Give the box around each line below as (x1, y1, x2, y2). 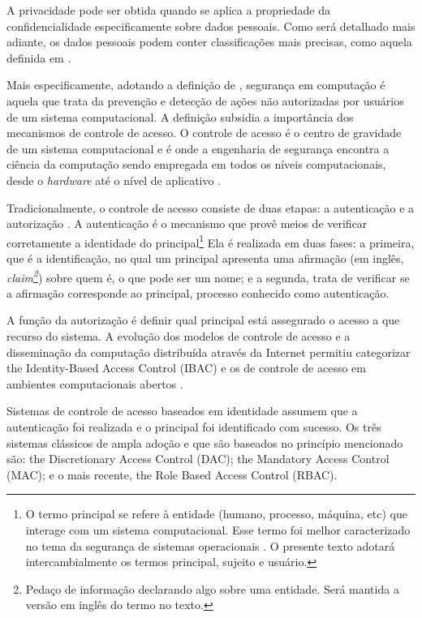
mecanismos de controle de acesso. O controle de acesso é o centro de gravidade (6, 124, 402, 141)
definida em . (6, 49, 71, 66)
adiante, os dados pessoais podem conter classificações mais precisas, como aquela (6, 33, 412, 50)
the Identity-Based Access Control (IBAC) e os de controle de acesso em (6, 359, 366, 376)
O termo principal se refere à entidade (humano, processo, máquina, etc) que (25, 505, 407, 522)
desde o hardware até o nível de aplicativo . (6, 171, 222, 188)
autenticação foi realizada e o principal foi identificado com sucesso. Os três (6, 418, 381, 435)
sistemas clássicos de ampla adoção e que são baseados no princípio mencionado (6, 434, 403, 451)
